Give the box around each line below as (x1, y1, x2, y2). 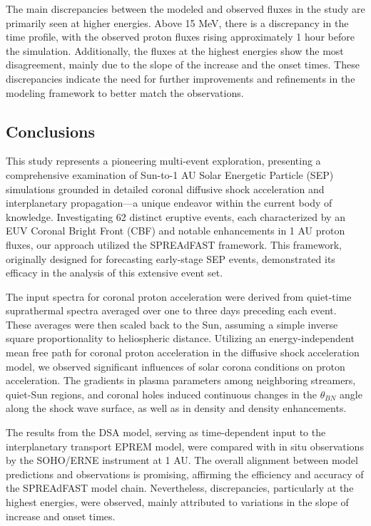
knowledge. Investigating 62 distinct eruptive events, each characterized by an (6, 209, 345, 224)
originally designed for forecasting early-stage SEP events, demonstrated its (6, 251, 335, 266)
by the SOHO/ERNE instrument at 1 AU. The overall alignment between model (6, 453, 358, 468)
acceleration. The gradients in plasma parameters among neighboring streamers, (6, 373, 356, 388)
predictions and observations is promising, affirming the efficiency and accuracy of (6, 466, 364, 481)
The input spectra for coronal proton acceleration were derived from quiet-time (6, 289, 352, 304)
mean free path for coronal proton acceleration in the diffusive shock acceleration (6, 345, 360, 360)
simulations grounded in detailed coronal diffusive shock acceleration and (6, 181, 325, 196)
